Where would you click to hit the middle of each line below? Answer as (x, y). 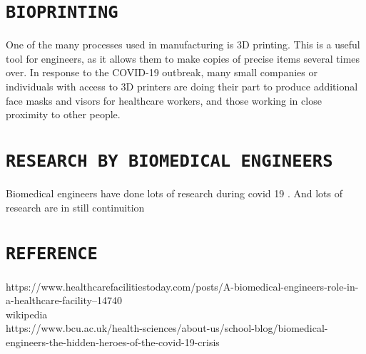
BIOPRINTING (62, 12)
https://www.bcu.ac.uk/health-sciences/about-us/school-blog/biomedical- (167, 328)
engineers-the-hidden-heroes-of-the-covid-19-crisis (113, 342)
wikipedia (27, 314)
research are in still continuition (75, 207)
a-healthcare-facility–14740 (64, 300)
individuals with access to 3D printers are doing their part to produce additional (182, 87)
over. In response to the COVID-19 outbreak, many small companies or (162, 72)
